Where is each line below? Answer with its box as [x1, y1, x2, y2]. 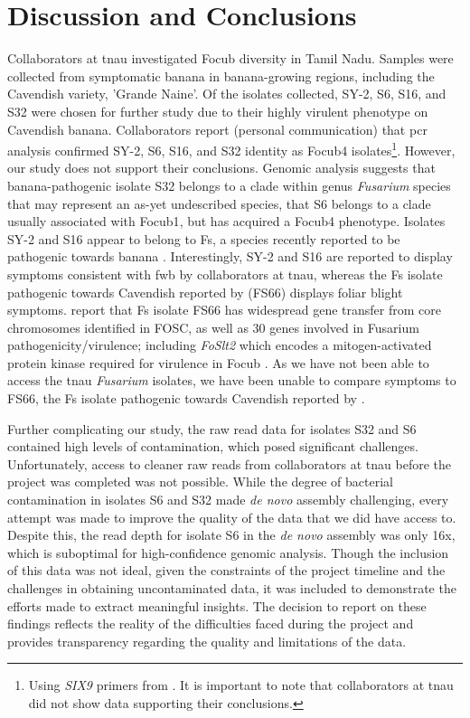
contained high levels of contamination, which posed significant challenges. [7, 437, 418, 456]
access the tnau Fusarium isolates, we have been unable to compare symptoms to [7, 371, 456, 390]
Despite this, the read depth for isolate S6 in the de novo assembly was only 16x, [7, 525, 456, 544]
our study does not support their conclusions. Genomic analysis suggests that [7, 158, 436, 177]
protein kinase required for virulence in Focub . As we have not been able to [7, 353, 429, 372]
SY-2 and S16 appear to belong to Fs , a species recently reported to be [7, 229, 400, 248]
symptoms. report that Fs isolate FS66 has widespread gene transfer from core [7, 300, 441, 319]
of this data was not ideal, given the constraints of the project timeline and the [7, 561, 446, 580]
